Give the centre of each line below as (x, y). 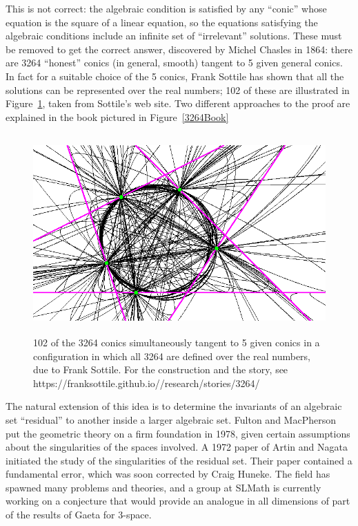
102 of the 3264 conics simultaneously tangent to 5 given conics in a (177, 342)
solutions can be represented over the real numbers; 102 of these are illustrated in (178, 90)
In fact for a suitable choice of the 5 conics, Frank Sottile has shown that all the (175, 76)
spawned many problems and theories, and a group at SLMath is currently (163, 487)
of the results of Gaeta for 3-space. (79, 515)
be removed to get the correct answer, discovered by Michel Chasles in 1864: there (179, 49)
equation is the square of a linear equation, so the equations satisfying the (162, 22)
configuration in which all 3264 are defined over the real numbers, (172, 356)
